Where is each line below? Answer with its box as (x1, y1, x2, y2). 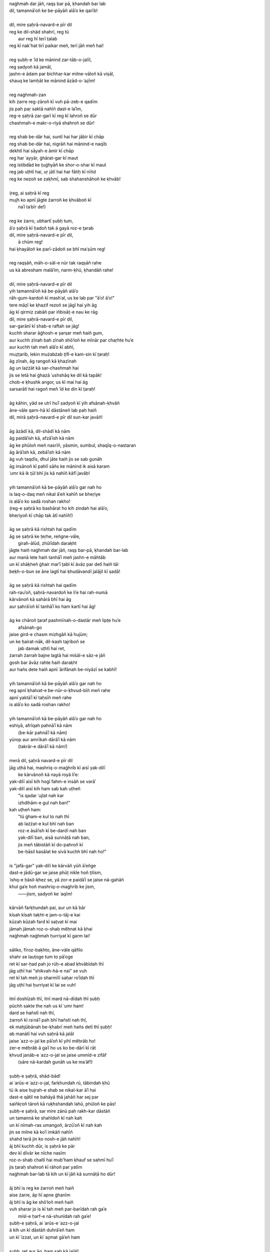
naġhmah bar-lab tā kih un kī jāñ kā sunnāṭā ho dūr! (9, 1171, 115, 1177)
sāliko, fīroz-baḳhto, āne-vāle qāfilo (9, 947, 83, 953)
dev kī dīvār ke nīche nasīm (9, 1150, 66, 1156)
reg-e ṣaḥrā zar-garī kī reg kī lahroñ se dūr (9, 113, 97, 119)
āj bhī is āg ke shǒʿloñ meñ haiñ (9, 1199, 73, 1205)
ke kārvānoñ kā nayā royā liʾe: (18, 771, 79, 777)
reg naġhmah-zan (9, 92, 46, 98)
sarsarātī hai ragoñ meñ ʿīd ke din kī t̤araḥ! (9, 386, 95, 392)
